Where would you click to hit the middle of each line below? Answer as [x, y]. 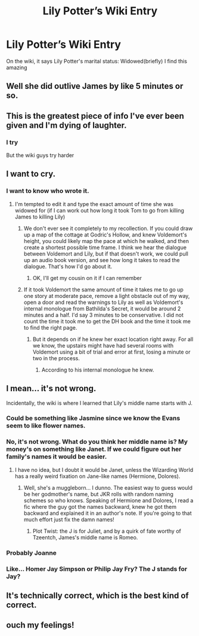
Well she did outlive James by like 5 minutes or [95, 86]
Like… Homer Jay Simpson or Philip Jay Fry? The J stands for [97, 569]
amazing [17, 67]
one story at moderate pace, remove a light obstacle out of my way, [107, 296]
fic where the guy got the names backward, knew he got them [100, 506]
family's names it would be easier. [57, 457]
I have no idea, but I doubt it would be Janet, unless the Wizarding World [104, 469]
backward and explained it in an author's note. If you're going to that [108, 513]
